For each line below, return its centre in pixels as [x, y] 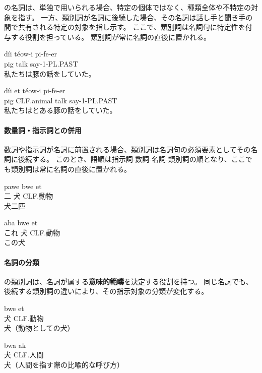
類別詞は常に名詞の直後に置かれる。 [71, 169]
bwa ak [15, 345]
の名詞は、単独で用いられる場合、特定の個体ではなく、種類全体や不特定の [127, 7]
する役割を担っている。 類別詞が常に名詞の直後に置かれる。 [111, 37]
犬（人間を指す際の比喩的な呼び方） [64, 365]
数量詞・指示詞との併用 [43, 130]
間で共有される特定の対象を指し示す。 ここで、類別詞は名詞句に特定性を [125, 27]
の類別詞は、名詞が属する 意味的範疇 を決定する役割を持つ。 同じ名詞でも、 [128, 281]
